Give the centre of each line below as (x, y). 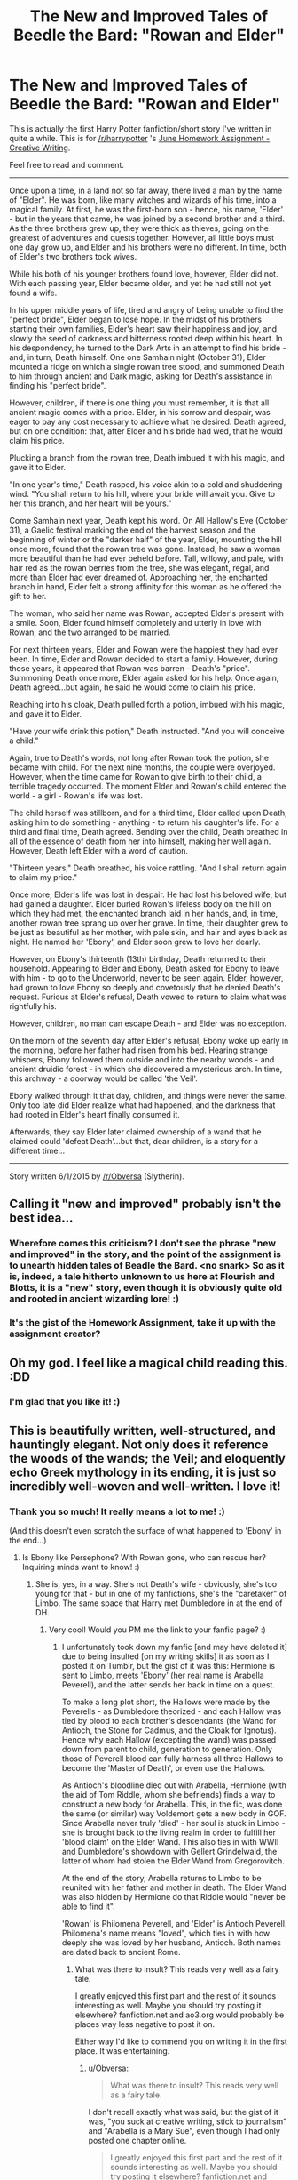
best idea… (41, 1218)
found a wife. (33, 293)
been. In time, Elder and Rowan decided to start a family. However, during (143, 659)
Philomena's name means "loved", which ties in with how (166, 1933)
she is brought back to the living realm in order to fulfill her (169, 1832)
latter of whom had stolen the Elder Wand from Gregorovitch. (173, 1861)
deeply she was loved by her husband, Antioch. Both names (172, 1943)
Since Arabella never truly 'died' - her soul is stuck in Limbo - (173, 1823)
